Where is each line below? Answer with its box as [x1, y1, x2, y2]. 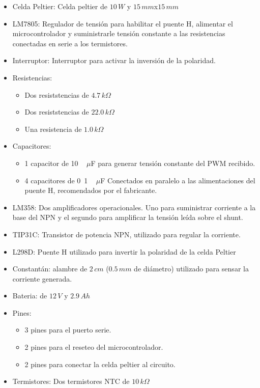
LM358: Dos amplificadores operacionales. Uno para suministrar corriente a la [12, 202, 256, 212]
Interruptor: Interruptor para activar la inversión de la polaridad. [12, 55, 216, 66]
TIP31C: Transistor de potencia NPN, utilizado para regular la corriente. [12, 229, 241, 239]
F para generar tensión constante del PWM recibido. [91, 157, 255, 168]
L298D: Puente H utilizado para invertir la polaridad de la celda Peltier [12, 246, 236, 257]
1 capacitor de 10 [24, 157, 78, 168]
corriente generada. [12, 273, 72, 284]
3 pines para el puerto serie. [24, 324, 111, 335]
